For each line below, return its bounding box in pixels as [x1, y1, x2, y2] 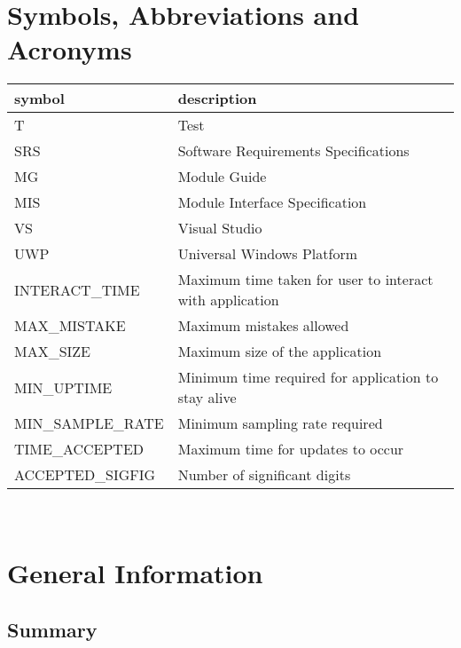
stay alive [177, 387, 237, 408]
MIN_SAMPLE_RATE [14, 413, 164, 434]
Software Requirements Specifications [177, 140, 410, 162]
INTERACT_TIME [14, 279, 140, 300]
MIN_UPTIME [14, 376, 113, 398]
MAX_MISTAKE [14, 315, 126, 336]
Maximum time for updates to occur [177, 439, 404, 460]
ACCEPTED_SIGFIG [14, 464, 156, 486]
